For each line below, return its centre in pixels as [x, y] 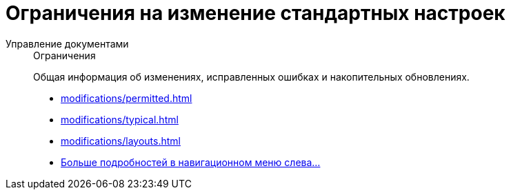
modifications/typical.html [120, 119]
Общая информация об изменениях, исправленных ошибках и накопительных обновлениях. [251, 76]
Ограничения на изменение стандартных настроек [255, 13]
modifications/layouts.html [121, 141]
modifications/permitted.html [127, 98]
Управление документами [67, 43]
